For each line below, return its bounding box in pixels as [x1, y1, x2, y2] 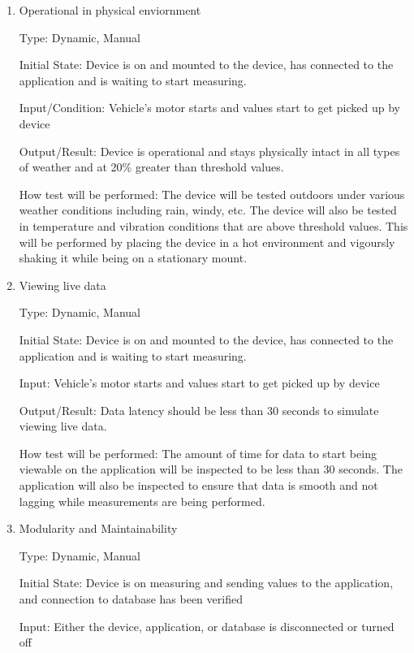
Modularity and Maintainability [19, 520, 178, 537]
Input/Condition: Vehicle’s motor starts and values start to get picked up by [19, 99, 400, 116]
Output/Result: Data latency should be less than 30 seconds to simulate [19, 401, 379, 418]
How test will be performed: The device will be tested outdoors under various [19, 185, 405, 202]
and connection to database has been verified [19, 590, 243, 608]
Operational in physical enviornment [19, 2, 201, 18]
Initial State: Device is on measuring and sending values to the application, [19, 574, 394, 591]
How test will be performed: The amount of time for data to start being [19, 444, 377, 461]
